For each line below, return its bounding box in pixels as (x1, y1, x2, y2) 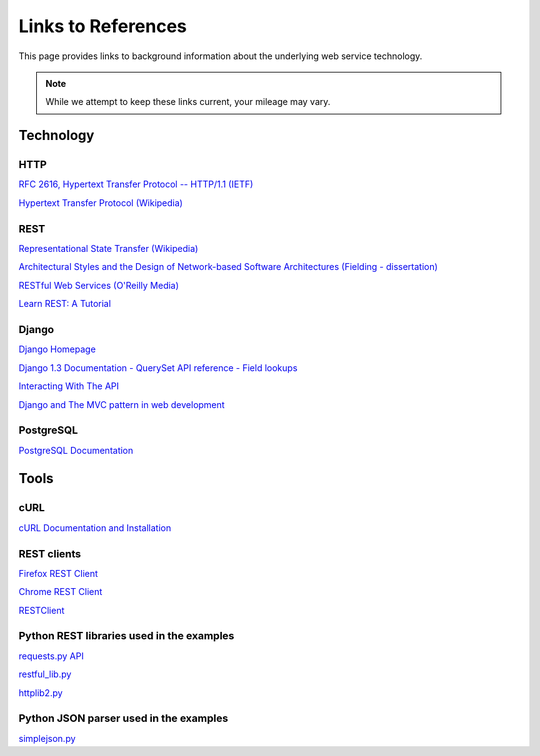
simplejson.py (18, 732, 76, 744)
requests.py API (18, 650, 84, 662)
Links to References (18, 15, 187, 37)
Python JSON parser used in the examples (18, 711, 229, 725)
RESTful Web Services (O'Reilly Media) (18, 279, 180, 291)
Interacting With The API (18, 380, 120, 392)
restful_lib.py (18, 668, 72, 680)
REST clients (18, 546, 82, 560)
